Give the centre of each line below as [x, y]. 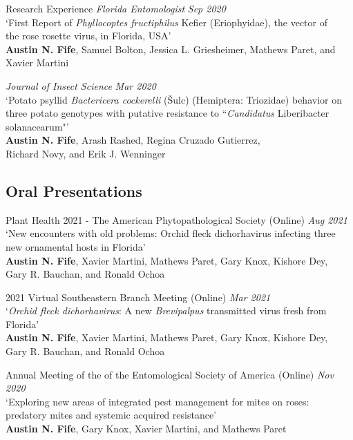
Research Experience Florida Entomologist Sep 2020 [116, 8]
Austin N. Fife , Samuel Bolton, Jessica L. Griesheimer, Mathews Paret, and [171, 49]
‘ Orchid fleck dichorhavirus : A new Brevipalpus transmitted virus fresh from [166, 310]
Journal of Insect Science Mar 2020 [81, 85]
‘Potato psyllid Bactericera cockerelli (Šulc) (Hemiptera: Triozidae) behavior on [174, 99]
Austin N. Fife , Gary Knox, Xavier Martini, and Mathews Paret [146, 429]
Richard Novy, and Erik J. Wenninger [86, 153]
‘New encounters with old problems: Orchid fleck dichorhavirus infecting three [171, 233]
